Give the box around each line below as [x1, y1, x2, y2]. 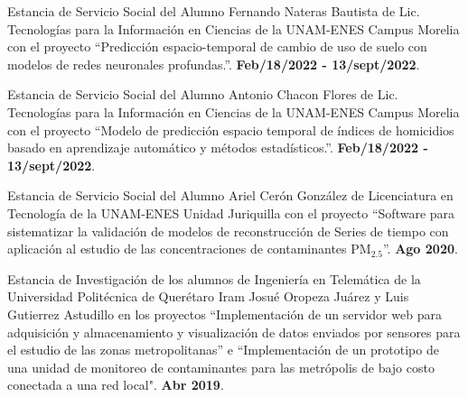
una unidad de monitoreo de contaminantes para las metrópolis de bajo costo [7, 357, 435, 376]
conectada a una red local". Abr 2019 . [7, 375, 224, 394]
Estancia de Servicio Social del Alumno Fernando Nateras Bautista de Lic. [7, 2, 420, 20]
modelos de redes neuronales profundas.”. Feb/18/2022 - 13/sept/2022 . [7, 54, 420, 73]
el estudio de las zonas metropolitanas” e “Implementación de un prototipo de [7, 340, 439, 359]
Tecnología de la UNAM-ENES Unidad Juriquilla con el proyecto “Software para [7, 203, 455, 222]
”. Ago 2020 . [382, 239, 458, 258]
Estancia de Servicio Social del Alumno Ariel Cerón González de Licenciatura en [7, 186, 454, 205]
